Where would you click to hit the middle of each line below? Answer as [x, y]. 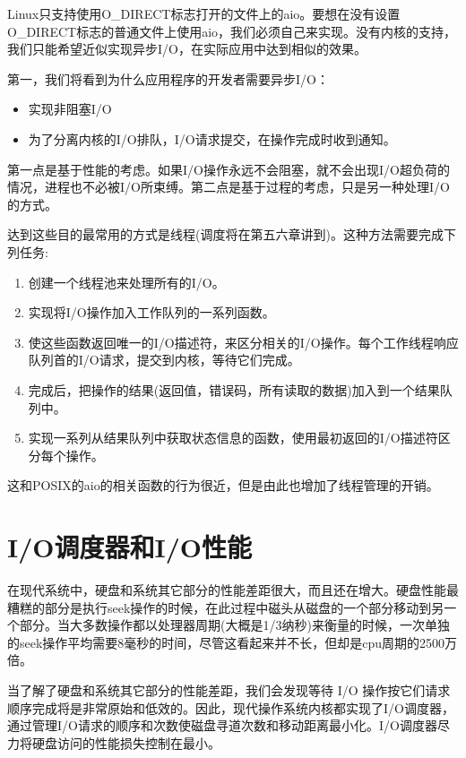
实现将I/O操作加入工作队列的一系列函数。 [151, 312]
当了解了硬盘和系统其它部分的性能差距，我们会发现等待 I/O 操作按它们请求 [229, 689]
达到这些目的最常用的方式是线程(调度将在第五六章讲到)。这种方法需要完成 [225, 234]
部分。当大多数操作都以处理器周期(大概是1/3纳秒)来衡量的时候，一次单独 [234, 625]
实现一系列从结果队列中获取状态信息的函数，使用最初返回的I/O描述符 [233, 438]
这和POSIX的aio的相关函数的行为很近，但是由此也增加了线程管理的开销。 [223, 485]
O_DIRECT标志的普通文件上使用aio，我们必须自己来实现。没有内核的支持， [232, 31]
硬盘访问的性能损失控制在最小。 [126, 742]
